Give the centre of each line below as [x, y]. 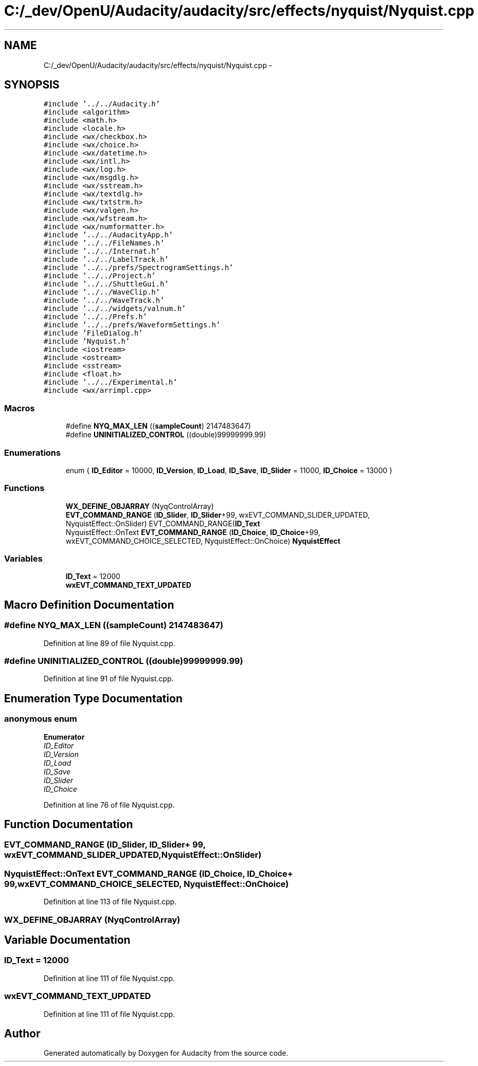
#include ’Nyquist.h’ [87, 341]
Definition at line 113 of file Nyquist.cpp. [110, 902]
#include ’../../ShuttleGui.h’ [106, 284]
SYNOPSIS [32, 85]
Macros [19, 408]
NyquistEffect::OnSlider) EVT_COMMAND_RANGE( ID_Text [163, 523]
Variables [24, 559]
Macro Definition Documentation [89, 605]
